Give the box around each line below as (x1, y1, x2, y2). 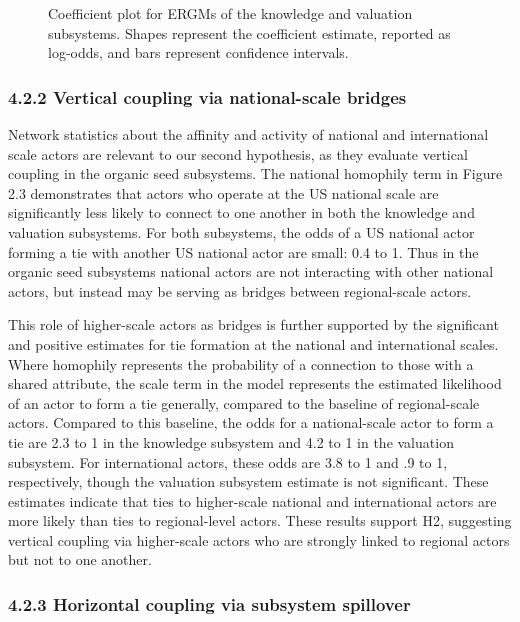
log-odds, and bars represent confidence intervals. (48, 42, 349, 63)
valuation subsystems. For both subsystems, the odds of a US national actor (8, 221, 475, 242)
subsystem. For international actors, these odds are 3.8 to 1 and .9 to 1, (8, 451, 448, 472)
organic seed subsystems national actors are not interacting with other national (8, 261, 494, 282)
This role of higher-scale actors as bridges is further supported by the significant (8, 314, 499, 335)
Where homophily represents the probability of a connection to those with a (8, 353, 474, 374)
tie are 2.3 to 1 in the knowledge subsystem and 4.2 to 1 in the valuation (8, 431, 454, 452)
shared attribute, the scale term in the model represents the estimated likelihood (8, 373, 502, 394)
